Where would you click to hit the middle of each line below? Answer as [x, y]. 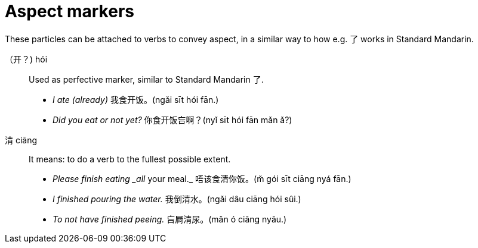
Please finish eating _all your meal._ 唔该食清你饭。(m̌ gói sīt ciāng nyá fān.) [202, 178]
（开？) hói [26, 59]
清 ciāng [21, 140]
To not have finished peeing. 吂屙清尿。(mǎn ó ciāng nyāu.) [170, 219]
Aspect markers [70, 11]
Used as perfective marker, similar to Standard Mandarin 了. [146, 79]
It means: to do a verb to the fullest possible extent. [130, 159]
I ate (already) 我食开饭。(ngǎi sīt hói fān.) [136, 99]
